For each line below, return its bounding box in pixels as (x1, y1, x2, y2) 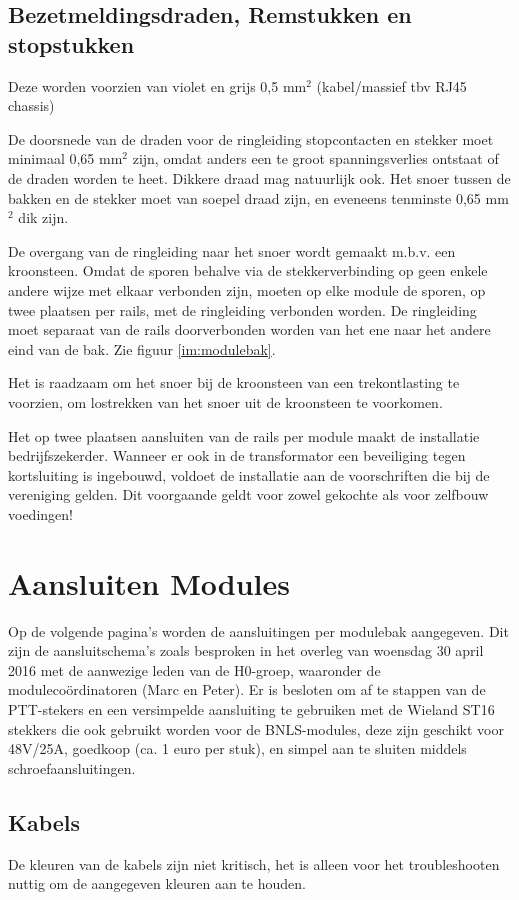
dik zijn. (18, 207, 69, 228)
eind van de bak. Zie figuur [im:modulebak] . (8, 338, 276, 359)
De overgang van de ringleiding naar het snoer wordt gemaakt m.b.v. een (8, 240, 456, 261)
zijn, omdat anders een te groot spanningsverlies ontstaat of (132, 148, 499, 169)
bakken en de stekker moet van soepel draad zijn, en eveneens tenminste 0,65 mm (8, 187, 509, 208)
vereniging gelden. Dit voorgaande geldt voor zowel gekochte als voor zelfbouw (8, 484, 489, 505)
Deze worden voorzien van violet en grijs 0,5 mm (8, 75, 307, 96)
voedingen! (8, 503, 73, 524)
